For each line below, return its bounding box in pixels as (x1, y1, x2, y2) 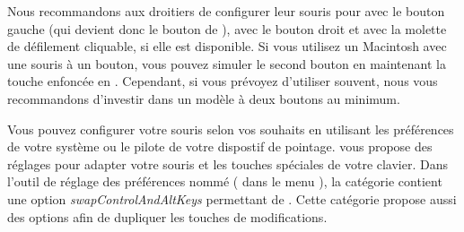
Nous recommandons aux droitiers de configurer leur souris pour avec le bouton (7, 2, 445, 20)
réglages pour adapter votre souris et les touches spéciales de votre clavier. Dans (7, 154, 449, 173)
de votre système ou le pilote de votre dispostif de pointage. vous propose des (7, 137, 433, 156)
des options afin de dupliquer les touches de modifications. (7, 207, 328, 226)
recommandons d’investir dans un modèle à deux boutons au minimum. (7, 89, 400, 107)
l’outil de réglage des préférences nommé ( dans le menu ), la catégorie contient (7, 172, 442, 191)
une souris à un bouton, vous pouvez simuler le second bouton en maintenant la (7, 54, 446, 73)
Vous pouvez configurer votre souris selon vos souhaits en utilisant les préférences (7, 119, 454, 138)
